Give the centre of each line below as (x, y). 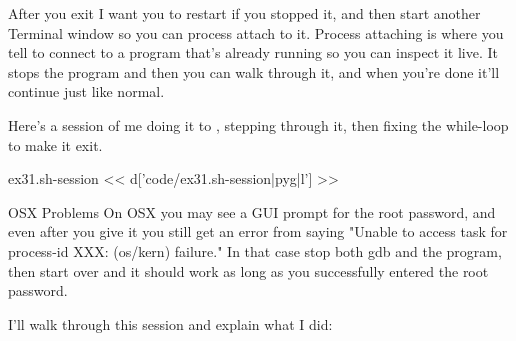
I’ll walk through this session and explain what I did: (170, 323)
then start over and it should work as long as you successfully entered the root (248, 270)
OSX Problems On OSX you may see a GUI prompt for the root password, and (252, 211)
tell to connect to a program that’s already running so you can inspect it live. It (253, 52)
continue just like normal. (86, 91)
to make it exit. (55, 144)
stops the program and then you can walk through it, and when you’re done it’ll (254, 71)
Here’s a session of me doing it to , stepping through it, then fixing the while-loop (258, 124)
